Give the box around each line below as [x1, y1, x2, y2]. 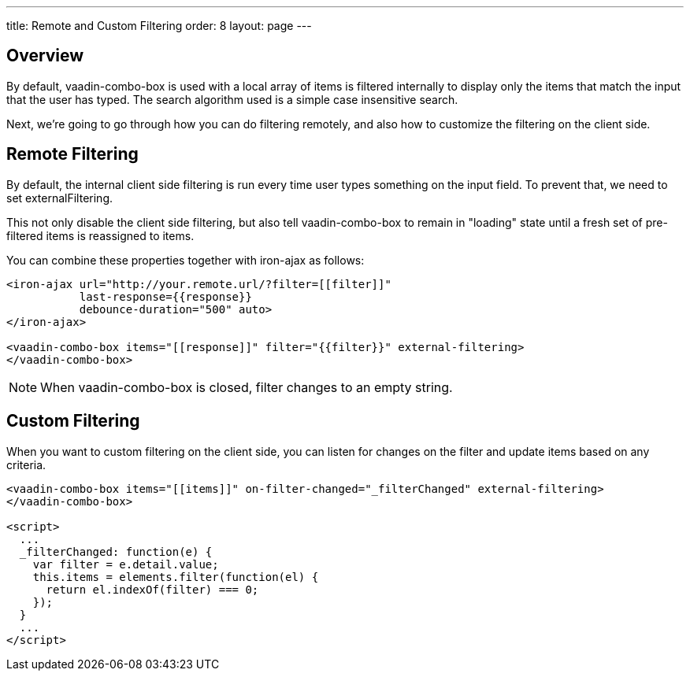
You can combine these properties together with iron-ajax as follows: [6, 253, 365, 267]
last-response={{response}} [79, 290, 252, 303]
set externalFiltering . [6, 191, 113, 205]
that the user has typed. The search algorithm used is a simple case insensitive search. [6, 92, 458, 106]
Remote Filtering [6, 144, 139, 165]
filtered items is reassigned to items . [6, 228, 195, 242]
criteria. [6, 457, 46, 472]
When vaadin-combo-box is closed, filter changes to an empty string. [40, 379, 453, 395]
